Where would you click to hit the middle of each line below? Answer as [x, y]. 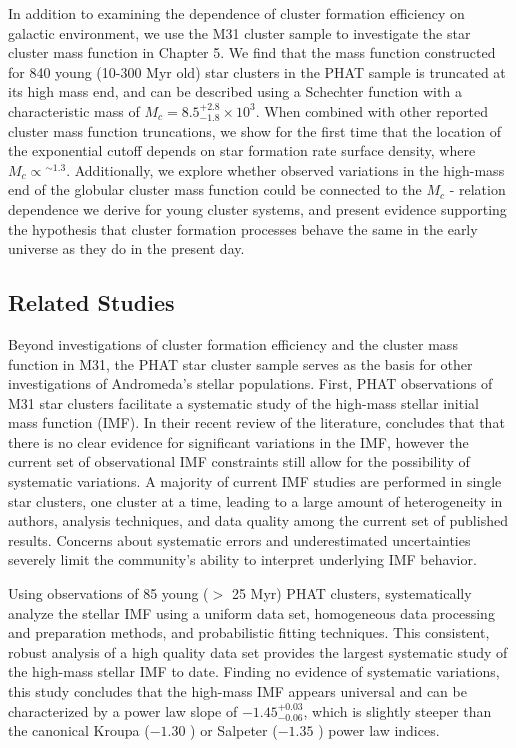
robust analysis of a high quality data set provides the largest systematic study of [258, 651]
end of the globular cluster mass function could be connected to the [215, 189]
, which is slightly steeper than [397, 710]
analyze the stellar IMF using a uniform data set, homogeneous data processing [251, 612]
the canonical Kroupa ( [79, 730]
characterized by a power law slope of [123, 710]
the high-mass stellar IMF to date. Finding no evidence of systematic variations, [254, 671]
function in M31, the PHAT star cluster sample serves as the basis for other [240, 363]
